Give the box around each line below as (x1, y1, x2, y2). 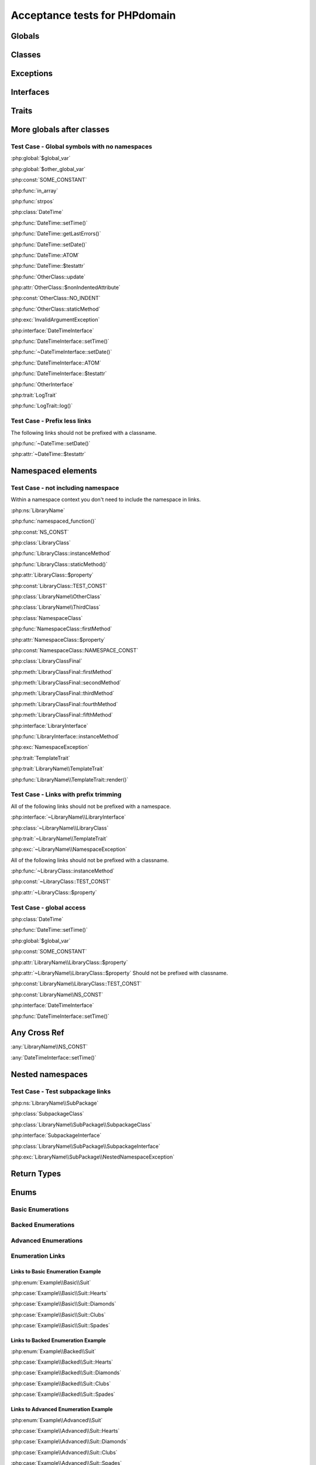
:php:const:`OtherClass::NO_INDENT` (11, 295, 101, 302)
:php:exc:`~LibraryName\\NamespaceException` (11, 846, 128, 853)
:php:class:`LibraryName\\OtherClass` (11, 592, 102, 600)
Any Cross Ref (11, 1028, 64, 1038)
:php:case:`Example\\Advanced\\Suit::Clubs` (11, 1449, 118, 1456)
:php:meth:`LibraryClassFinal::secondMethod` (11, 679, 122, 686)
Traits (11, 106, 33, 116)
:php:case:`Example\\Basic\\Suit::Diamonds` (11, 1300, 116, 1307)
